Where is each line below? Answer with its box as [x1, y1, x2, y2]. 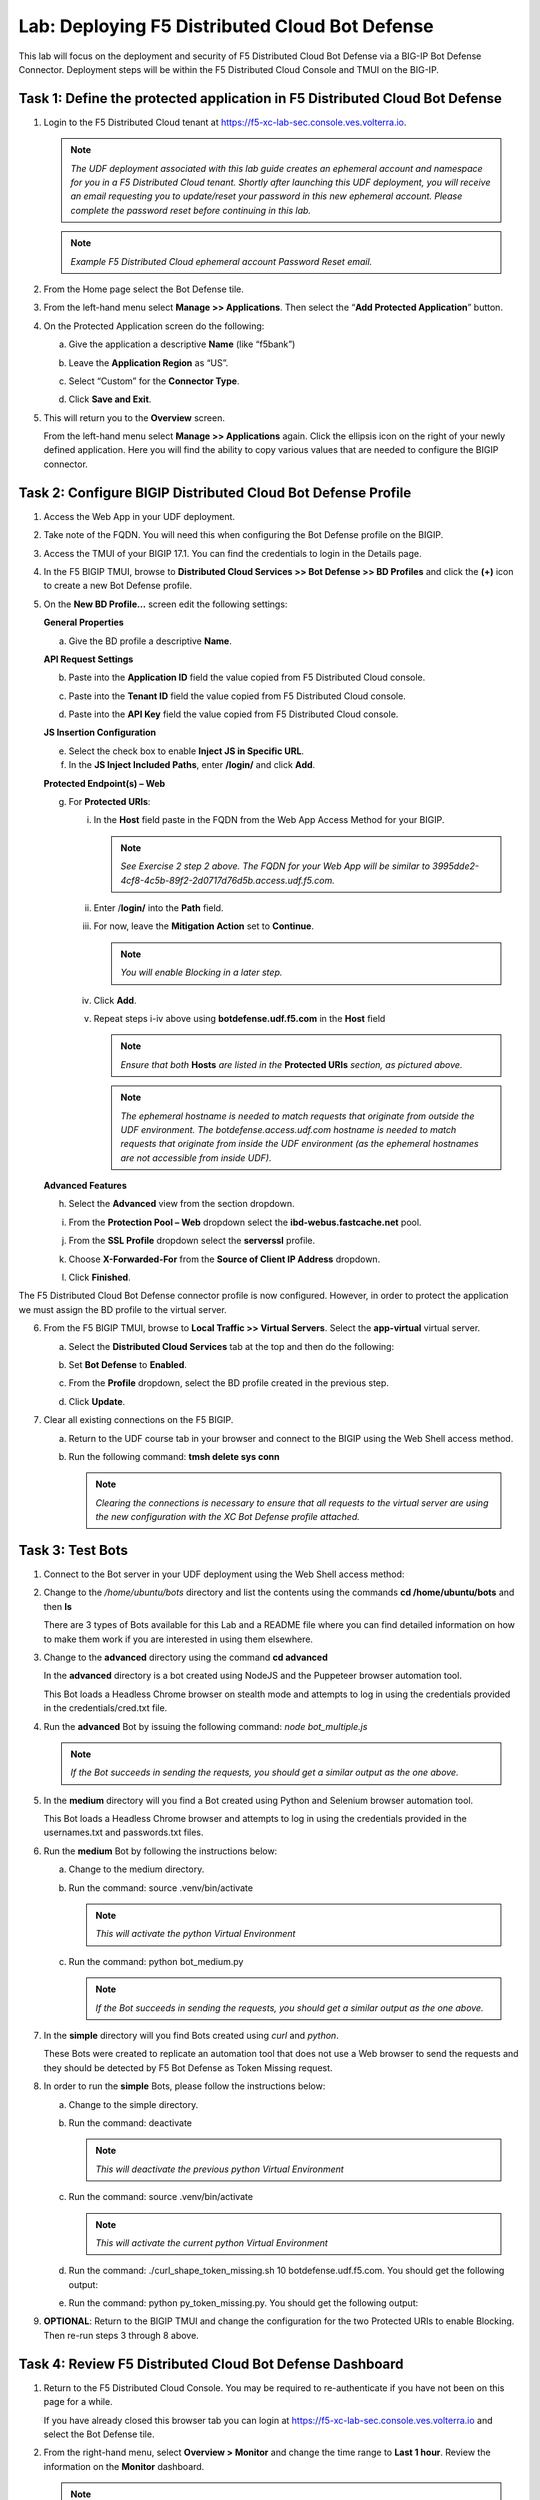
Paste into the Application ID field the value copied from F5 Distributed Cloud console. [68, 671, 426, 684]
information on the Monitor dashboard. [43, 2460, 205, 2472]
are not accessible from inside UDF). [120, 1151, 272, 1164]
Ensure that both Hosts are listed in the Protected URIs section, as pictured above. [120, 1058, 463, 1070]
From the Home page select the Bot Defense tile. [43, 283, 245, 295]
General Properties [43, 616, 124, 629]
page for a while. [43, 2396, 114, 2408]
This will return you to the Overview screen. [43, 411, 225, 424]
